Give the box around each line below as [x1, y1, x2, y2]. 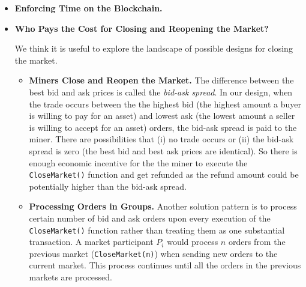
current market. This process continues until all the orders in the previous [29, 259, 301, 271]
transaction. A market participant [29, 235, 154, 248]
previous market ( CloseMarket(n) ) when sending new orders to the [29, 247, 278, 259]
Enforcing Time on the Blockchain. [14, 2, 163, 14]
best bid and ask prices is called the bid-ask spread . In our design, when [29, 85, 293, 98]
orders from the [228, 235, 286, 248]
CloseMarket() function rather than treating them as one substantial [29, 223, 285, 236]
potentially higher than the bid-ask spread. [29, 180, 187, 192]
